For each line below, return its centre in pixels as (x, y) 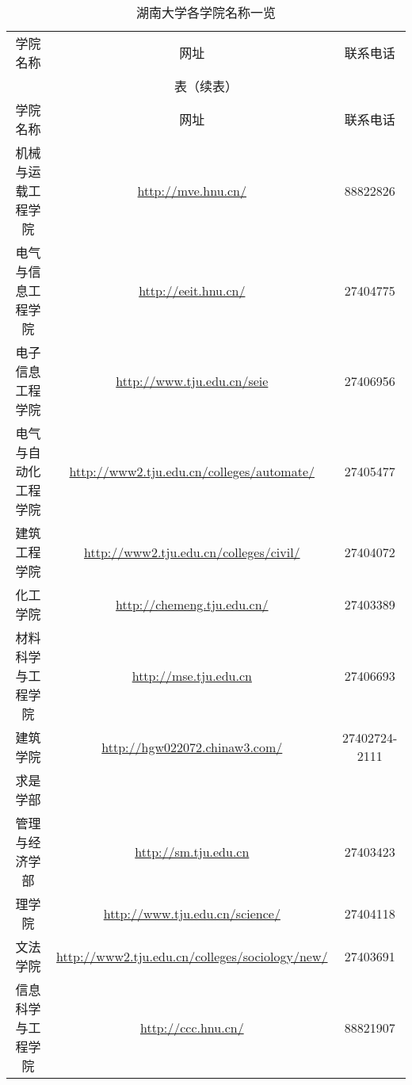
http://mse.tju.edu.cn (192, 675)
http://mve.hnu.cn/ (192, 190)
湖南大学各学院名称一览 (206, 12)
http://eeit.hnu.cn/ (192, 290)
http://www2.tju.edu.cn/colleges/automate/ (192, 471)
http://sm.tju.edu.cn (192, 851)
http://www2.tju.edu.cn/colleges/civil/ (192, 552)
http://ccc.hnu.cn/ (192, 1027)
